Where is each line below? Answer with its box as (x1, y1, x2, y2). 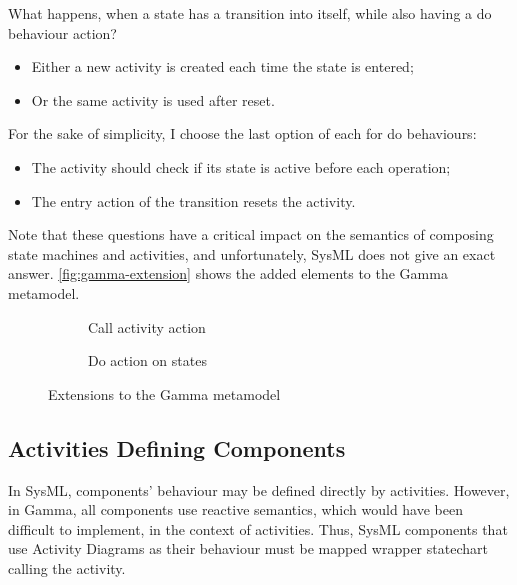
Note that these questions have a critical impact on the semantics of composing (8, 224, 494, 245)
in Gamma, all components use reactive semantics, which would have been (8, 499, 463, 520)
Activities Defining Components (8, 432, 346, 463)
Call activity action (88, 316, 206, 337)
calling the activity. (8, 557, 126, 578)
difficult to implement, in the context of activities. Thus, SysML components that (8, 518, 508, 539)
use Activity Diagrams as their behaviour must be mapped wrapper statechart (8, 538, 488, 559)
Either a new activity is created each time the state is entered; (31, 56, 414, 77)
